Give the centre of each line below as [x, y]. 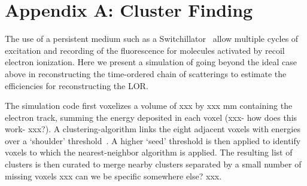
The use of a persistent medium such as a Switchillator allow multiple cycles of [152, 39]
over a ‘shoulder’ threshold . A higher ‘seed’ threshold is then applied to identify [153, 140]
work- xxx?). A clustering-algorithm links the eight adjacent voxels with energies [153, 129]
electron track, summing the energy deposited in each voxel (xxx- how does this [151, 117]
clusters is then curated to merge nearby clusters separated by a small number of [153, 164]
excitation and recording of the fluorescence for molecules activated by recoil [145, 50]
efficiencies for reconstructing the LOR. [77, 85]
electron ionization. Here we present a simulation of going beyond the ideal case [151, 62]
